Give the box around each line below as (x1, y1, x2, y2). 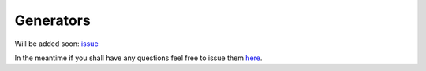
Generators (14, 12, 91, 29)
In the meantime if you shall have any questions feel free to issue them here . (14, 53, 263, 62)
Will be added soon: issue (14, 39, 99, 48)
